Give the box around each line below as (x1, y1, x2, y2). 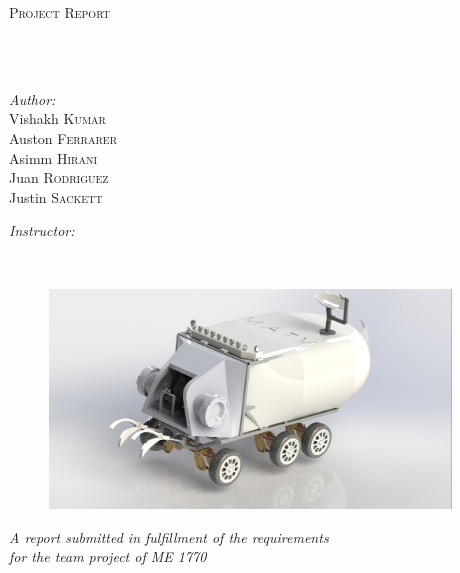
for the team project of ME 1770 (9, 546, 207, 567)
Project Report (9, 2, 110, 22)
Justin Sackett (9, 186, 103, 207)
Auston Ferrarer (9, 127, 118, 148)
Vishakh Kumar (9, 108, 106, 129)
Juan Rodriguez (9, 167, 109, 188)
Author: (9, 88, 56, 109)
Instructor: (9, 220, 75, 241)
